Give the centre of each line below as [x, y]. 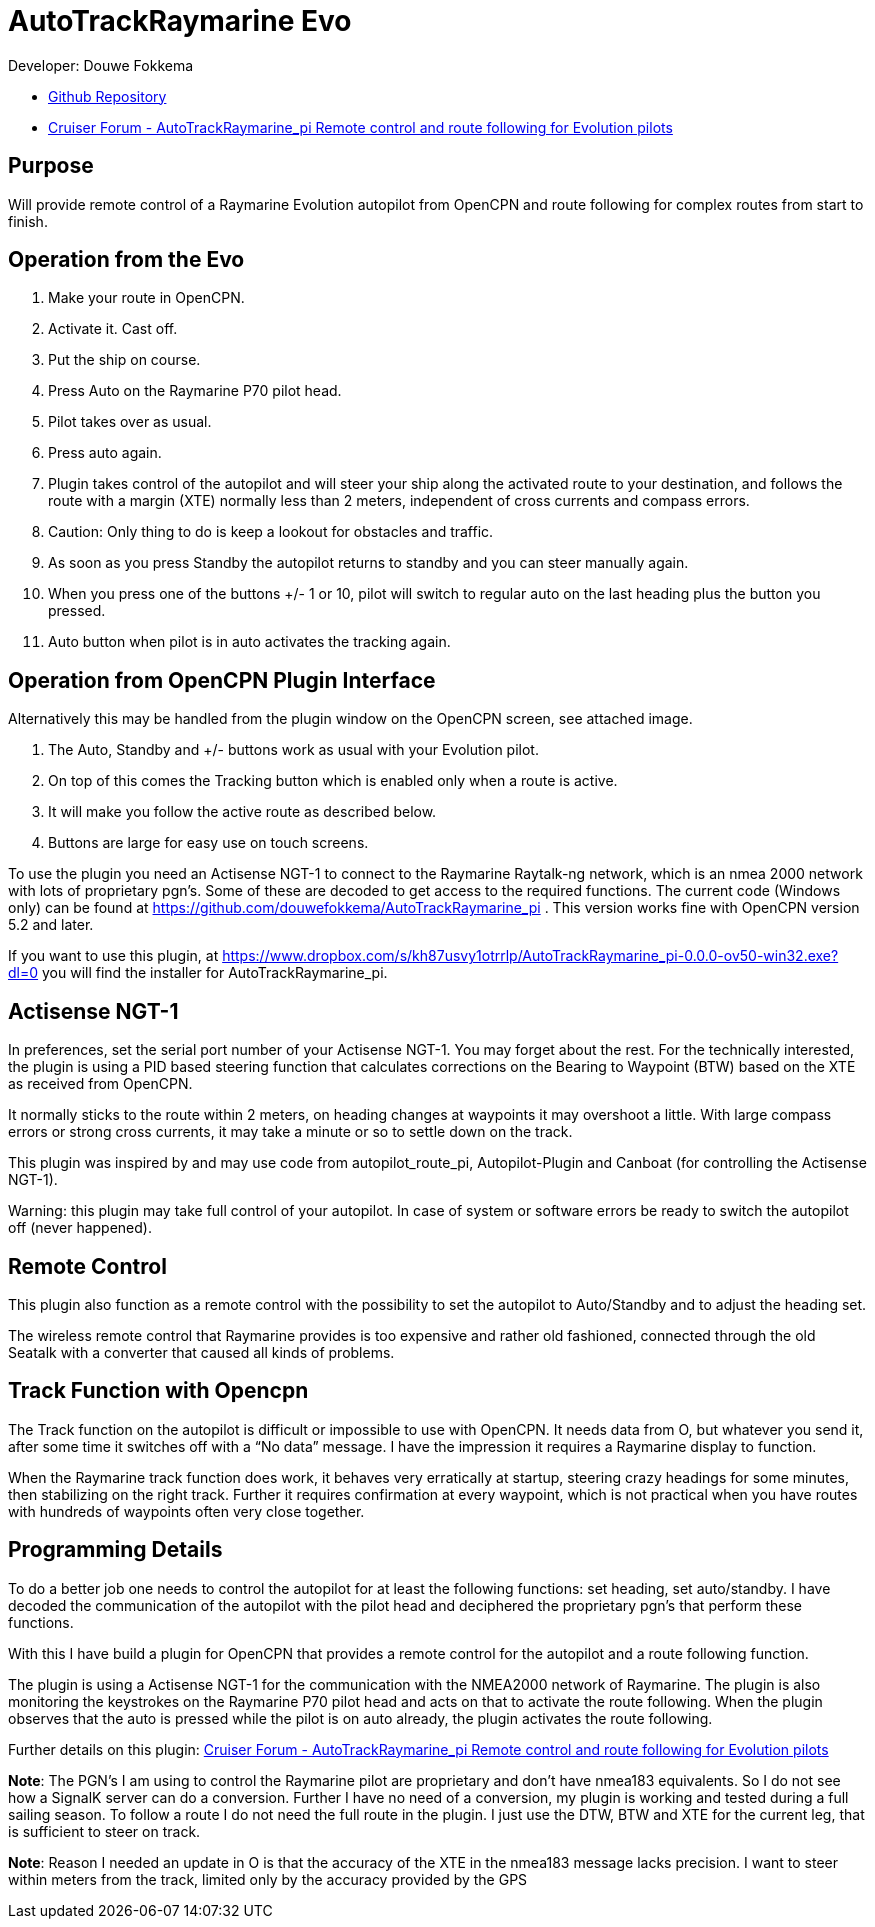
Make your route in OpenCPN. [146, 298]
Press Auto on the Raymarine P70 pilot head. [195, 391]
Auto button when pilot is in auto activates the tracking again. [249, 642]
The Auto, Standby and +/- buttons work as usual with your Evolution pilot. [293, 750]
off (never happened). [80, 1228]
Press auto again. [105, 453]
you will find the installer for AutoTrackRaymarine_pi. [215, 973]
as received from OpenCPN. [100, 1084]
